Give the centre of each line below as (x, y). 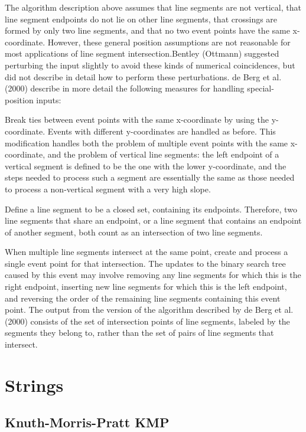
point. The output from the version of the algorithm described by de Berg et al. (149, 310)
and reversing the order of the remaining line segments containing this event (143, 298)
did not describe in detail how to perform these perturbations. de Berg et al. (143, 76)
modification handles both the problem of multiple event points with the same (147, 143)
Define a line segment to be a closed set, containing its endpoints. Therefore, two (151, 209)
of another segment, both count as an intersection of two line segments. (134, 232)
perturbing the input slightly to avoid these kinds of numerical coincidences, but (150, 65)
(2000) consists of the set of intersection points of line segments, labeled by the (147, 321)
